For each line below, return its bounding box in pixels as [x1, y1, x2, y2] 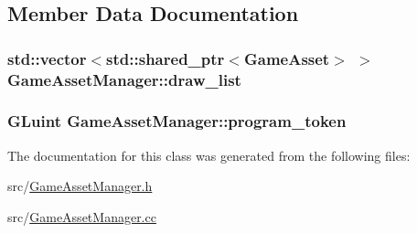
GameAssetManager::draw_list [7, 68, 241, 90]
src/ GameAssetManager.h [7, 176, 153, 196]
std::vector [7, 47, 87, 69]
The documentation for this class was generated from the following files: [7, 145, 411, 164]
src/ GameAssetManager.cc [7, 207, 156, 226]
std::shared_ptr [106, 47, 225, 69]
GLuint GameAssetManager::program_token [7, 110, 347, 132]
